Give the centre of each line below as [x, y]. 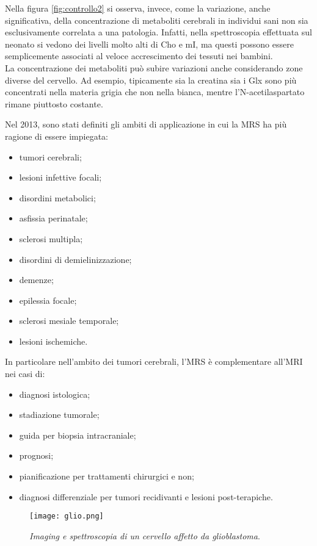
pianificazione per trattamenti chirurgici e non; [107, 476]
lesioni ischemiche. [53, 341]
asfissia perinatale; [53, 218]
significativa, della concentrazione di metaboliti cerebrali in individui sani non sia [157, 20]
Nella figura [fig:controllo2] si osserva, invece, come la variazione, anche [138, 8]
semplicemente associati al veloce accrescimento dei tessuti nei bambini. [139, 56]
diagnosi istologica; [55, 394]
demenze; [36, 280]
